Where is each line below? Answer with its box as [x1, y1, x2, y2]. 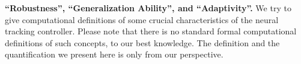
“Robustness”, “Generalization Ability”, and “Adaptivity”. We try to [5, 2, 291, 14]
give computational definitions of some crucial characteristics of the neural [5, 13, 279, 25]
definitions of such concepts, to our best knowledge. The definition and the [5, 36, 280, 49]
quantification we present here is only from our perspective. [5, 48, 223, 60]
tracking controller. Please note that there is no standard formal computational [5, 25, 297, 37]
